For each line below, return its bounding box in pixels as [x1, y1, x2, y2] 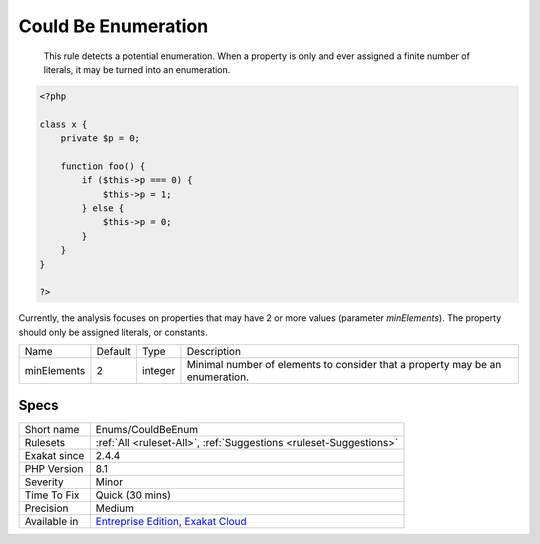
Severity [24, 475, 64, 489]
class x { [39, 118, 88, 130]
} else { [81, 203, 125, 214]
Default [96, 345, 132, 359]
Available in [24, 514, 79, 528]
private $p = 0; [60, 133, 140, 144]
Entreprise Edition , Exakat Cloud [95, 514, 247, 528]
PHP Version [24, 461, 84, 475]
